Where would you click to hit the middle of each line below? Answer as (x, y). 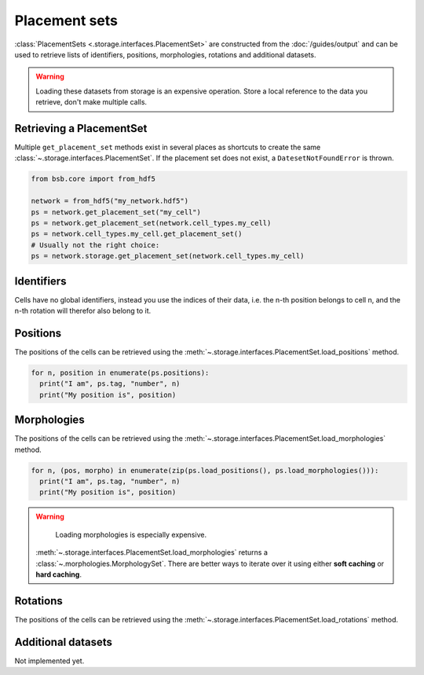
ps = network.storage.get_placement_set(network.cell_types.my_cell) (168, 256)
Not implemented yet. (49, 661)
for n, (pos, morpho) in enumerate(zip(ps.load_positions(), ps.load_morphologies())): (205, 470)
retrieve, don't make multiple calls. (91, 102)
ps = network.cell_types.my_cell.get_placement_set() (137, 234)
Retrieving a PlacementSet (81, 128)
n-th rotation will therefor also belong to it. (83, 311)
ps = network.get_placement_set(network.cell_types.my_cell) (151, 223)
